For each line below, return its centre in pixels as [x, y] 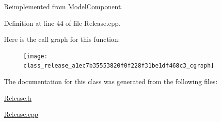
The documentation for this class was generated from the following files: [111, 81]
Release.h [18, 97]
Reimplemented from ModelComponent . [63, 6]
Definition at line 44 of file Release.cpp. [62, 23]
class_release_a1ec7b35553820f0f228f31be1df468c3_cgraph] [119, 66]
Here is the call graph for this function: [62, 39]
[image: [36, 56]
